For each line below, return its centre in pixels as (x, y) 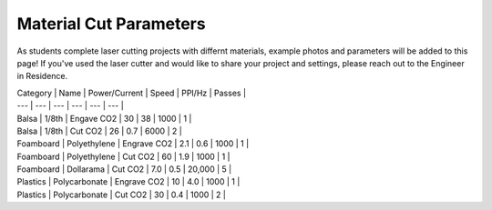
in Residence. (42, 76)
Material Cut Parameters (111, 24)
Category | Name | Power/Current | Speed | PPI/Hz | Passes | (131, 93)
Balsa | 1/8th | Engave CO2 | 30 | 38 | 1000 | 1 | (104, 118)
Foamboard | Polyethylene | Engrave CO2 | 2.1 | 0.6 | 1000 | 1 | (133, 144)
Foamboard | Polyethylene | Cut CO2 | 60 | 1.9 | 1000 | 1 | (123, 156)
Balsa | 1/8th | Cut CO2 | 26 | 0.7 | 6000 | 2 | (99, 131)
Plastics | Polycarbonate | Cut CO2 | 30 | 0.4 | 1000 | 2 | (122, 195)
